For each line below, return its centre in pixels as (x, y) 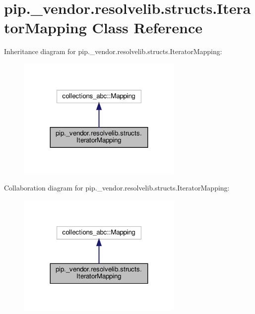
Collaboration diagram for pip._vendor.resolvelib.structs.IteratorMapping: (117, 188)
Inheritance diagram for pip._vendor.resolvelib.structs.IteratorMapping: (113, 51)
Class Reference (147, 28)
